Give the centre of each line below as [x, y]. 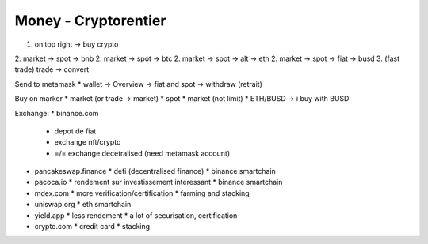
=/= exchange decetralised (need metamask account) [142, 153]
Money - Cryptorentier [90, 21]
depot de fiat [75, 131]
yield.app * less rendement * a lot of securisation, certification [136, 215]
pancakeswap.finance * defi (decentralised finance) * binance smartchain [155, 171]
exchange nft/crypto [88, 142]
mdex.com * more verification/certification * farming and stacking [142, 193]
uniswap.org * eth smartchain [83, 205]
